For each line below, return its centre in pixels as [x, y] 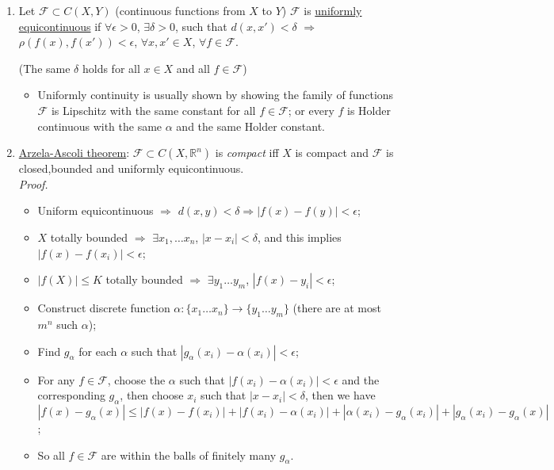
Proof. [33, 183]
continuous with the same [100, 126]
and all [193, 68]
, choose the [136, 379]
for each [98, 351]
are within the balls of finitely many [189, 455]
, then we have [340, 395]
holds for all [111, 68]
